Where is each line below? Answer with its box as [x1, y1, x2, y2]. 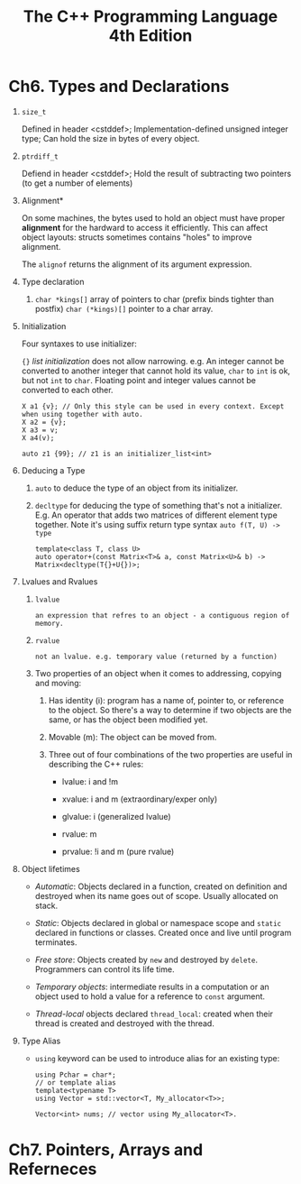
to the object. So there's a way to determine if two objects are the [48, 704, 292, 715]
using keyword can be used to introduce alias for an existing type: [34, 1052, 280, 1063]
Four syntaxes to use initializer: [21, 338, 137, 349]
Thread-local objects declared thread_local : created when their [34, 1008, 274, 1019]
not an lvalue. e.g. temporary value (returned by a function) [34, 652, 278, 661]
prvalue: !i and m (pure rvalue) [61, 846, 175, 857]
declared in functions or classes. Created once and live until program [34, 927, 292, 938]
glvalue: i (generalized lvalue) [61, 811, 172, 821]
